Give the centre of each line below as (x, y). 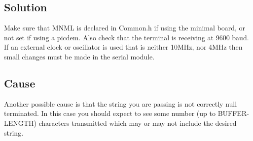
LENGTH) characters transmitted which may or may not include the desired (120, 123)
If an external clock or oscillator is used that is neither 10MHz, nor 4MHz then (123, 47)
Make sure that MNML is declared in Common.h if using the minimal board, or (125, 28)
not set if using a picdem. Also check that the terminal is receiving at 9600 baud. (126, 37)
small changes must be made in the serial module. (79, 56)
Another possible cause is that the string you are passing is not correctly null (121, 103)
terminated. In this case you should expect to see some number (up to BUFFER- (126, 113)
